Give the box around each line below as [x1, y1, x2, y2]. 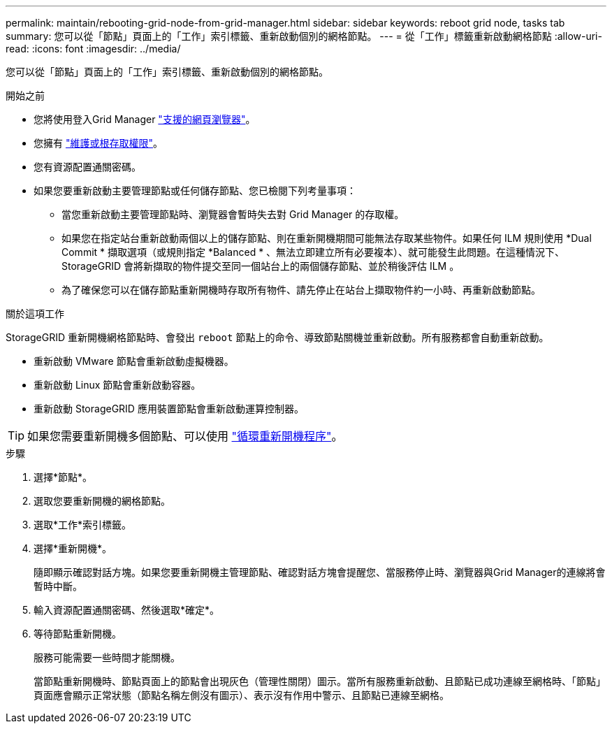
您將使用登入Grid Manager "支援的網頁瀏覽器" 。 [34, 113, 256, 125]
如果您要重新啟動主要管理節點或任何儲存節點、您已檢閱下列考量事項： [34, 185, 356, 196]
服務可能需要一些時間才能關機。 [34, 651, 180, 663]
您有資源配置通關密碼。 [34, 161, 141, 173]
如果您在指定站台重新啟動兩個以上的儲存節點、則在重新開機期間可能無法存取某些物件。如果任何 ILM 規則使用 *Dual [61, 232, 592, 244]
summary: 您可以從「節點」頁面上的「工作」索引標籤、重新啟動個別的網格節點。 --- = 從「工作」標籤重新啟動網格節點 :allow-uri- [6, 30, 602, 42]
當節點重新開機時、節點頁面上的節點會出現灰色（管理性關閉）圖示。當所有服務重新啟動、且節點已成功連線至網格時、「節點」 [34, 675, 606, 687]
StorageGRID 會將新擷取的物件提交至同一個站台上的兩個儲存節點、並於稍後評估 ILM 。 [61, 260, 460, 272]
